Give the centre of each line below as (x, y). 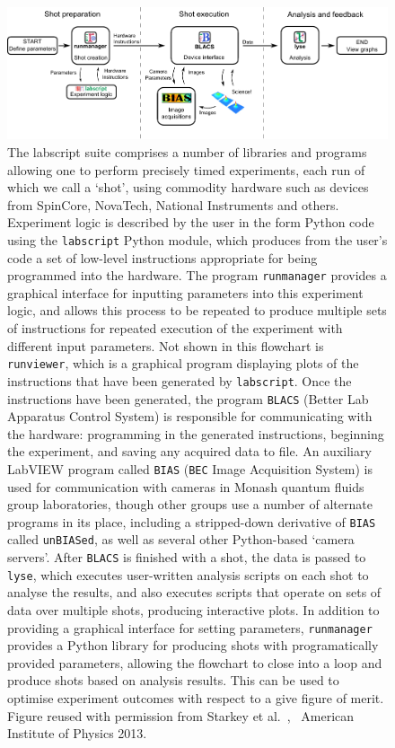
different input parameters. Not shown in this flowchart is (166, 345)
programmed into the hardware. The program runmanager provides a (197, 275)
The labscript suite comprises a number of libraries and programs (187, 151)
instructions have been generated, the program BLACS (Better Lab (188, 398)
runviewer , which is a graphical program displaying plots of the (183, 363)
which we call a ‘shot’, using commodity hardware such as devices (188, 187)
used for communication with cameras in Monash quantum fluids (186, 486)
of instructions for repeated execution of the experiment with (175, 328)
